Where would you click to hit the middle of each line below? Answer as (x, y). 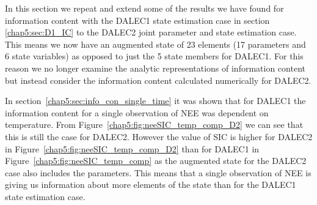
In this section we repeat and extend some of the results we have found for (144, 8)
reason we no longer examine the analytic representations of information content (155, 68)
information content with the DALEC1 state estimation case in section (137, 20)
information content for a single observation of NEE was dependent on (137, 112)
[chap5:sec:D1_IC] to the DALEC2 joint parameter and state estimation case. (151, 32)
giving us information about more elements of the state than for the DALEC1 (151, 184)
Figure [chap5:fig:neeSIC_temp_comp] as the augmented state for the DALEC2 (156, 161)
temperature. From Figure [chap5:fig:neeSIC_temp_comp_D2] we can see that (154, 125)
